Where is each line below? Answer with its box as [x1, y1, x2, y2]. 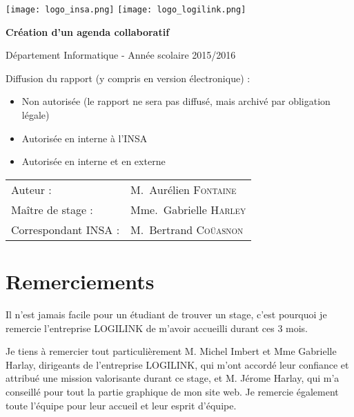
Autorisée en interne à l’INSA [21, 130, 148, 145]
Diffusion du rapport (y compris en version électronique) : [6, 70, 250, 85]
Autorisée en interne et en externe [21, 154, 166, 168]
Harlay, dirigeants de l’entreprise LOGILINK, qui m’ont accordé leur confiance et [6, 357, 349, 371]
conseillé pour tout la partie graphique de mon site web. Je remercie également [6, 384, 339, 398]
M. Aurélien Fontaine [130, 181, 237, 197]
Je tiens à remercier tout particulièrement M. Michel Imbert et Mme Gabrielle [6, 344, 337, 358]
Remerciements [6, 267, 155, 295]
